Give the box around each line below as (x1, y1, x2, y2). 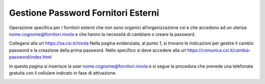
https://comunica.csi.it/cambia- (187, 47, 251, 53)
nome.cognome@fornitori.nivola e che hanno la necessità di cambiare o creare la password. (9, 31, 196, 37)
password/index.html (9, 54, 52, 60)
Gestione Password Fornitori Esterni (9, 7, 159, 18)
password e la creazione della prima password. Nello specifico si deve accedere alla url (9, 47, 186, 53)
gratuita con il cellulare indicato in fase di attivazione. (9, 70, 117, 76)
